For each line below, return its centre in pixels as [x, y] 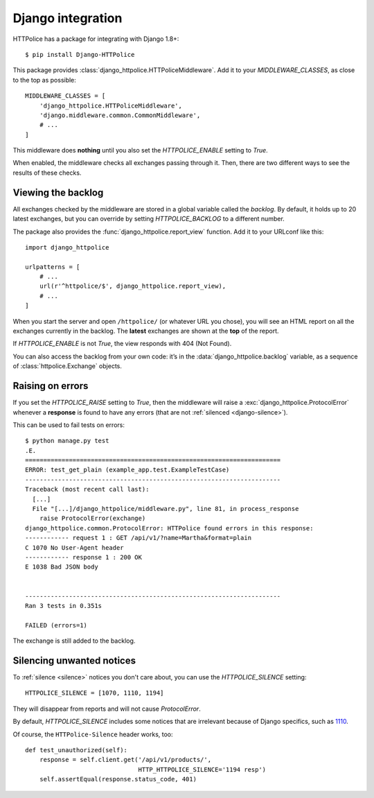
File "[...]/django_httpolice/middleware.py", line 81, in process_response [166, 509]
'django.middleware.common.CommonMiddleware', [120, 115]
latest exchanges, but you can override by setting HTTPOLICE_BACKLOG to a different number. [149, 219]
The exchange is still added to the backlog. [74, 641]
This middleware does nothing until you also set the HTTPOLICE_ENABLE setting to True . [140, 150]
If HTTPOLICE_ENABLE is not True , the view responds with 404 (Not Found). [122, 344]
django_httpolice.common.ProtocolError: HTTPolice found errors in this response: [169, 528]
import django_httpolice [67, 247]
